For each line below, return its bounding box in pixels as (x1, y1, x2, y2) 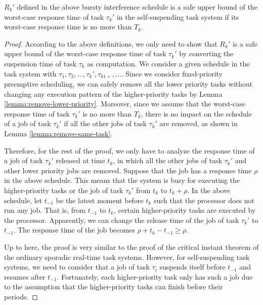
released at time (56, 155, 105, 166)
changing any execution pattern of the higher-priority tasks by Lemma (4, 88, 223, 99)
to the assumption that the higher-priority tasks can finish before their (4, 281, 223, 292)
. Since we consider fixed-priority (121, 68, 223, 79)
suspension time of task (4, 58, 77, 68)
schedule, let (4, 195, 42, 205)
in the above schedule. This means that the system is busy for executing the (4, 175, 240, 185)
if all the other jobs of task (64, 118, 147, 129)
